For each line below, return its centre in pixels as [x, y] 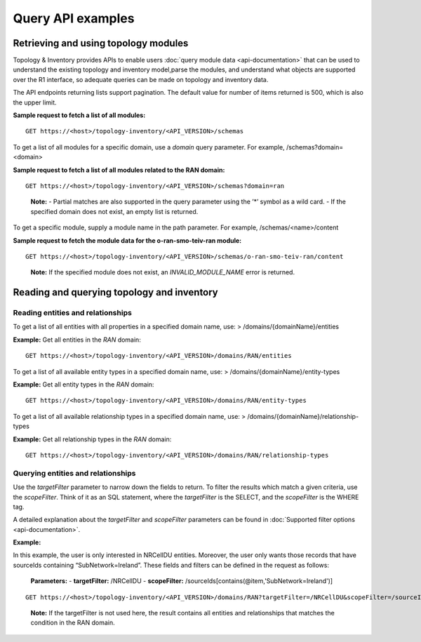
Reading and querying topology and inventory [116, 292]
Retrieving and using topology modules [101, 43]
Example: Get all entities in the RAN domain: [77, 340]
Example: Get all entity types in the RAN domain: [83, 384]
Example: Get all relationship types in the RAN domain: [92, 439]
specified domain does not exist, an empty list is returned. [114, 211]
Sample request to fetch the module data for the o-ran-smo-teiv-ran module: [127, 240]
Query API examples [74, 18]
